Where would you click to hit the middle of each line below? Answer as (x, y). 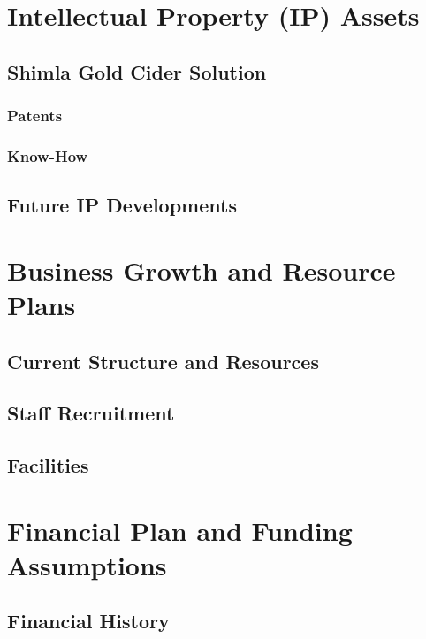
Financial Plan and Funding (180, 530)
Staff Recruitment (91, 413)
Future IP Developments (122, 205)
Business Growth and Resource (202, 269)
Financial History (88, 621)
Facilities (48, 465)
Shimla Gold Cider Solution (137, 71)
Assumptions (87, 564)
